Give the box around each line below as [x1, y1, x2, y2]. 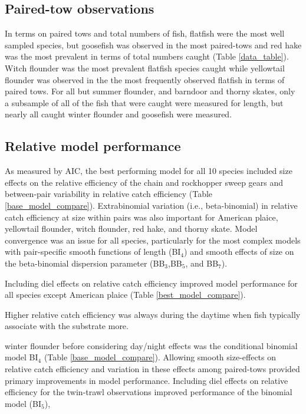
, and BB [185, 257, 219, 269]
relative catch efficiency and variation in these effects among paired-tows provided [5, 363, 300, 375]
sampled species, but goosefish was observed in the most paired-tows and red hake [5, 38, 302, 51]
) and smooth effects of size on [184, 245, 294, 258]
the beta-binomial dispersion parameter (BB [5, 257, 165, 269]
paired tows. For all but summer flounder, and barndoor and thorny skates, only [5, 85, 295, 97]
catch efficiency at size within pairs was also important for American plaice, [5, 211, 278, 223]
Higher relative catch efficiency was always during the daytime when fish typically [5, 308, 301, 320]
